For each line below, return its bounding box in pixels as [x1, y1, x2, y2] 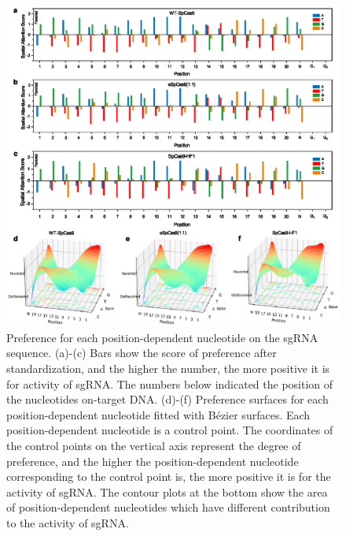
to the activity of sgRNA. [6, 514, 129, 530]
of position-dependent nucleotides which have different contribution [6, 499, 330, 516]
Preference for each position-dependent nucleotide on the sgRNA [6, 329, 318, 345]
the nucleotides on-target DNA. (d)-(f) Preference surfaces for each [6, 391, 329, 408]
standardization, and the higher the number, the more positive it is [6, 359, 330, 376]
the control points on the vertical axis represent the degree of [6, 437, 301, 453]
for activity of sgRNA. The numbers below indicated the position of [6, 375, 333, 392]
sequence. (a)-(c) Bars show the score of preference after [6, 344, 277, 361]
